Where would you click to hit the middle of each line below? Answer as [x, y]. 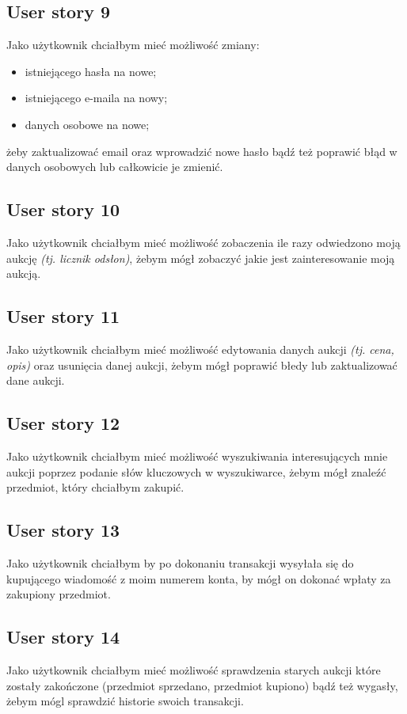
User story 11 [63, 316]
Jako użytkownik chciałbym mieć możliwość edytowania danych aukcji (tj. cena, [200, 349]
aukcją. [24, 273]
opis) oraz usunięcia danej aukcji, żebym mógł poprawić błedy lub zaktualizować [202, 365]
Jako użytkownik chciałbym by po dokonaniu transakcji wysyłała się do [180, 562]
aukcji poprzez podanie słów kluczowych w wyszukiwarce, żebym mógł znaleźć [196, 471]
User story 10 [63, 209]
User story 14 [63, 637]
